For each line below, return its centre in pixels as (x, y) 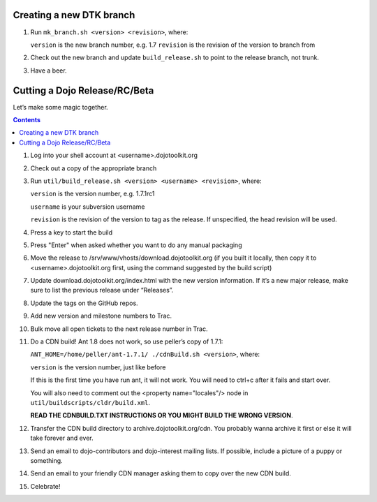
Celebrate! (45, 486)
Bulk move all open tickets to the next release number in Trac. (119, 329)
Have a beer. (49, 71)
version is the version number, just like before (98, 367)
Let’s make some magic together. (60, 107)
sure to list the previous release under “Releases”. (102, 290)
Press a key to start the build (72, 232)
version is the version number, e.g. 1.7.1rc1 (93, 194)
